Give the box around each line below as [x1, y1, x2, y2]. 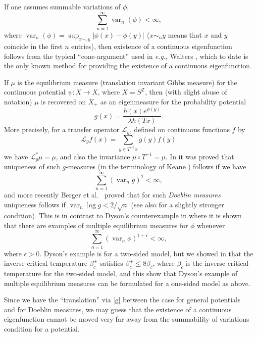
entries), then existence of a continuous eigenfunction [71, 41, 232, 51]
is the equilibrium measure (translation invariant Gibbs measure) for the [17, 77, 237, 87]
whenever [197, 220, 225, 230]
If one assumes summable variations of [4, 1, 121, 11]
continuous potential [4, 87, 66, 97]
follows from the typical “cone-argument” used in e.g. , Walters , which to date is [4, 50, 248, 61]
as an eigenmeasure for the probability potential [100, 96, 246, 106]
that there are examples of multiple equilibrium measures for [4, 220, 188, 230]
